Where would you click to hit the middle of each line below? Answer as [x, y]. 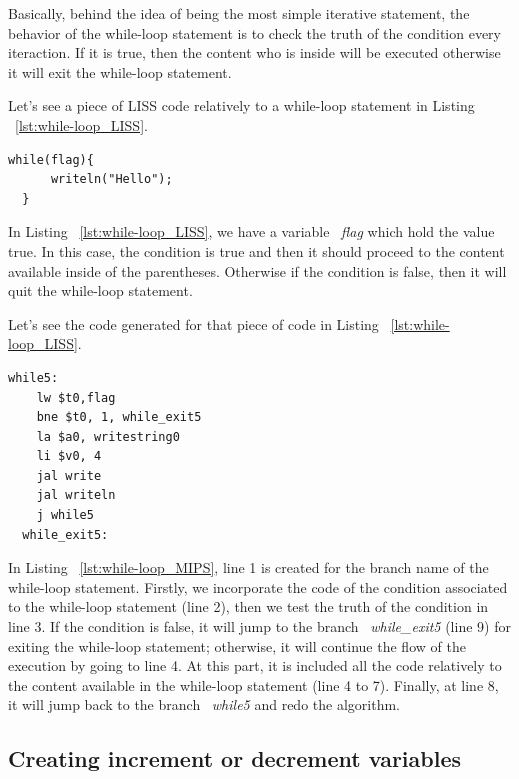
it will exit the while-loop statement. [120, 71]
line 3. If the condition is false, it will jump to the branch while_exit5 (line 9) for [259, 626]
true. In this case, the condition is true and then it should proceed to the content [256, 250]
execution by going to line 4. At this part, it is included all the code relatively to [255, 665]
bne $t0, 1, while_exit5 [119, 417]
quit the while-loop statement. [100, 290]
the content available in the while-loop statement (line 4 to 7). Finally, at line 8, [253, 684]
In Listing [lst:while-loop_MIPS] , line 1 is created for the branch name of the [248, 567]
